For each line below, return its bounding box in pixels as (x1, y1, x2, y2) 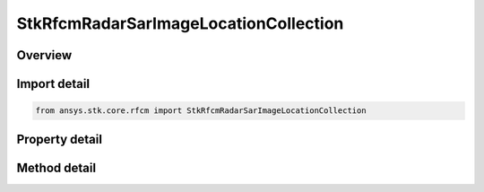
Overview (16, 48, 73, 63)
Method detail (16, 160, 97, 175)
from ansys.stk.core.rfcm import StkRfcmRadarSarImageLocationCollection (35, 106, 367, 116)
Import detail (16, 76, 90, 92)
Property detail (16, 131, 103, 147)
